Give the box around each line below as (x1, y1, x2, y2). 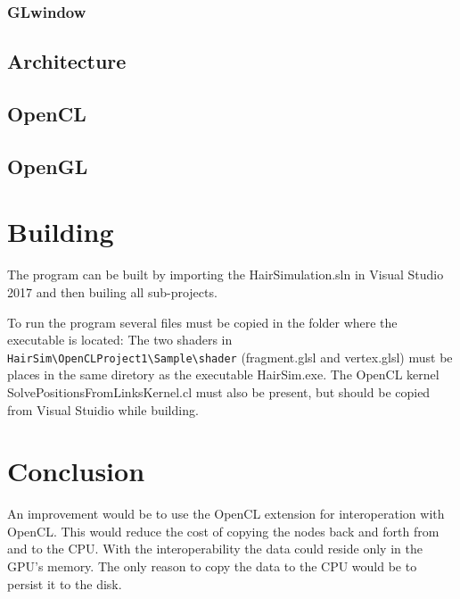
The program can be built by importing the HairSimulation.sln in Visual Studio (7, 265, 444, 284)
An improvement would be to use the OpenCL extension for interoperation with (7, 504, 445, 523)
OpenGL (7, 152, 88, 179)
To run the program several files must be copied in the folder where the (7, 312, 398, 331)
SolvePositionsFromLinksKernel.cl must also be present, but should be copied (7, 382, 431, 401)
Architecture (7, 47, 127, 75)
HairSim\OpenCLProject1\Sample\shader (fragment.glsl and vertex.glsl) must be (7, 347, 453, 366)
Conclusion (7, 453, 145, 489)
